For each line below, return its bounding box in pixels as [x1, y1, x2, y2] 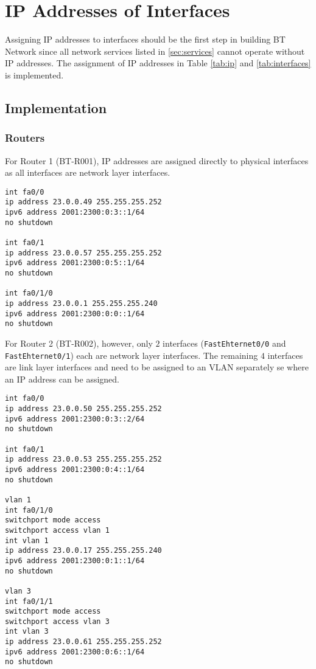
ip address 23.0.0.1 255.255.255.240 [5, 299, 158, 308]
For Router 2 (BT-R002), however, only [5, 336, 153, 349]
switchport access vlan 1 [5, 525, 110, 535]
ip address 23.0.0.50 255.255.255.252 [5, 404, 162, 414]
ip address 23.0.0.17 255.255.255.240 [5, 546, 162, 555]
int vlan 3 [5, 627, 49, 636]
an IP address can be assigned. [5, 372, 119, 385]
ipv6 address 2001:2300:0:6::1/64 [5, 647, 145, 656]
